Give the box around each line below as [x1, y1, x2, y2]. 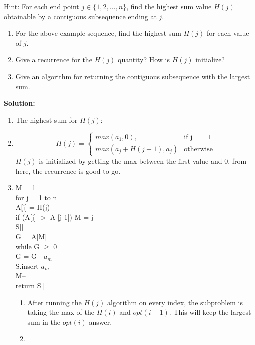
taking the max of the [27, 307, 94, 317]
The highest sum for [15, 114, 78, 125]
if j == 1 [184, 133, 212, 141]
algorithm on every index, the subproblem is [107, 297, 243, 307]
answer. [89, 316, 112, 327]
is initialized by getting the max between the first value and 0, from [39, 155, 247, 166]
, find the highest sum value [126, 1, 212, 11]
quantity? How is [118, 54, 170, 65]
